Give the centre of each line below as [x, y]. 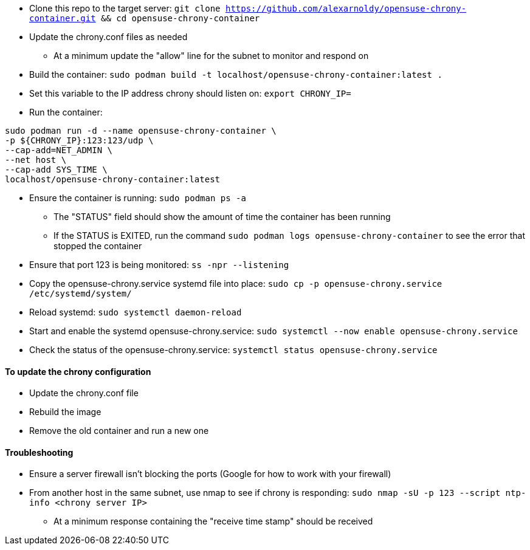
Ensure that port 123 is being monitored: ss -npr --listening [159, 265]
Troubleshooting [39, 452]
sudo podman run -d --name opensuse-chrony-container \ [141, 131]
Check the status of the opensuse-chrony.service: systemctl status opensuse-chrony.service [233, 350]
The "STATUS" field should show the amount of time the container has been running [222, 217]
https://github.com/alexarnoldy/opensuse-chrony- [346, 9]
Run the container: [66, 112]
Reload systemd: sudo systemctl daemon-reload [136, 312]
